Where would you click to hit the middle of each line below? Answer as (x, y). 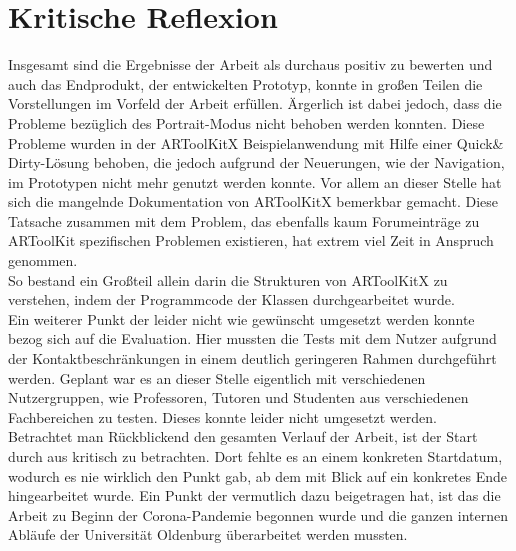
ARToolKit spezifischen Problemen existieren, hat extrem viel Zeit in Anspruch (251, 240)
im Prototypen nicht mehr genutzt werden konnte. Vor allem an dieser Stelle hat (255, 181)
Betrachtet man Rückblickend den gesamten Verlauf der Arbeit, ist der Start (243, 436)
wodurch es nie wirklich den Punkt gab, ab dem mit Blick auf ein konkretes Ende (258, 475)
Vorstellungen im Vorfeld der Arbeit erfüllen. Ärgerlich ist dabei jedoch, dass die (255, 103)
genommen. (43, 260)
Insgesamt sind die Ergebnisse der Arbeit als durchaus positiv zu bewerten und (250, 64)
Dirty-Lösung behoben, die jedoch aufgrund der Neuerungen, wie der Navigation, (256, 162)
